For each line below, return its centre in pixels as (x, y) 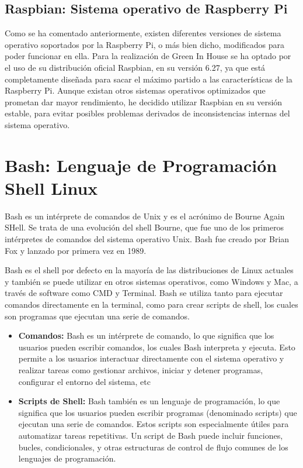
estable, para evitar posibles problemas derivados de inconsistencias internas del (147, 113)
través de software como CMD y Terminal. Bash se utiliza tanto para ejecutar (144, 293)
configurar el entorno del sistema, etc (84, 381)
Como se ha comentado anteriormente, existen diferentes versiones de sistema (143, 33)
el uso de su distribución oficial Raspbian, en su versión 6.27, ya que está (135, 67)
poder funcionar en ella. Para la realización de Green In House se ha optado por (148, 56)
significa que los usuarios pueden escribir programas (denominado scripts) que (158, 412)
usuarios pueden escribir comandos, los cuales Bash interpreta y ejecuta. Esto (157, 347)
